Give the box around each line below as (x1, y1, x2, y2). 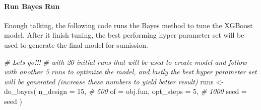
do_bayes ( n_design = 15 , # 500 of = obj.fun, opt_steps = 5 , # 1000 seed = (4, 86, 247, 96)
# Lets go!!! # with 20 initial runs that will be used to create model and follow (4, 56, 247, 67)
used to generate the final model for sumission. (4, 39, 148, 50)
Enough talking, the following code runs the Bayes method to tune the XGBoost (4, 20, 253, 30)
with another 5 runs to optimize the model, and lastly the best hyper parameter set (4, 66, 257, 77)
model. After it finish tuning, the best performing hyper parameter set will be (4, 30, 244, 40)
